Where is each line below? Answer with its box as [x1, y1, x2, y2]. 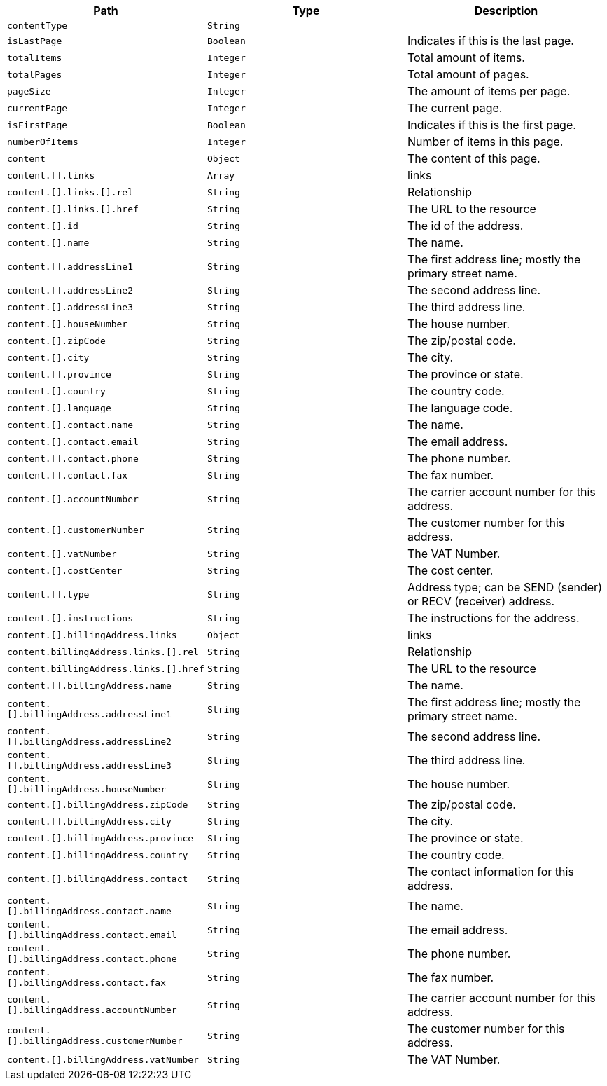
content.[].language [7, 402, 111, 413]
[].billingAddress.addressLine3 [7, 760, 172, 771]
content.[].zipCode [7, 335, 106, 346]
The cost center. [407, 563, 494, 577]
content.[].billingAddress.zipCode [7, 799, 188, 810]
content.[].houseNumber [7, 318, 128, 329]
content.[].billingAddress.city [7, 816, 172, 827]
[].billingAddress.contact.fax [7, 977, 166, 988]
